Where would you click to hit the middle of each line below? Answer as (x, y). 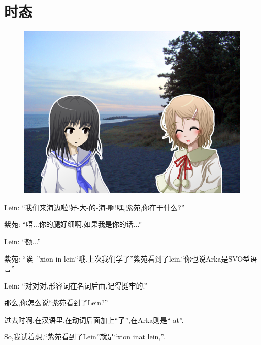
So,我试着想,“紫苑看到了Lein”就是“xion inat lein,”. (85, 337)
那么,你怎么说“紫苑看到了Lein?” (56, 303)
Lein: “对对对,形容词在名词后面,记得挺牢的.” (76, 285)
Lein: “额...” (23, 241)
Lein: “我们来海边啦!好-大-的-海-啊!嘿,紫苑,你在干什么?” (94, 207)
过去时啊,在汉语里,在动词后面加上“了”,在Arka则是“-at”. (94, 319)
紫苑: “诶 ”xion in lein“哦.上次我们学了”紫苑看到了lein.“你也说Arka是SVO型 (127, 258)
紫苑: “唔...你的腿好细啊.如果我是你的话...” (73, 224)
